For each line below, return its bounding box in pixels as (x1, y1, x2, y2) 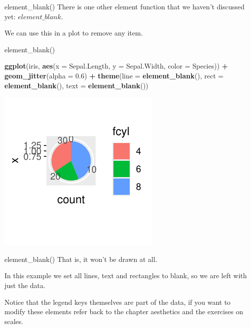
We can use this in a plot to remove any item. (4, 28, 143, 38)
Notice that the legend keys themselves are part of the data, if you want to (4, 296, 231, 307)
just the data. (4, 280, 45, 290)
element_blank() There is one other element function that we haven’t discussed (4, 1, 245, 11)
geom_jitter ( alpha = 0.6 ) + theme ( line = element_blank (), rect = (4, 70, 224, 80)
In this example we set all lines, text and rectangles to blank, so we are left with (4, 270, 247, 281)
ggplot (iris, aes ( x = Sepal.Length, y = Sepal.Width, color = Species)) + (4, 61, 228, 71)
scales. (4, 316, 24, 326)
